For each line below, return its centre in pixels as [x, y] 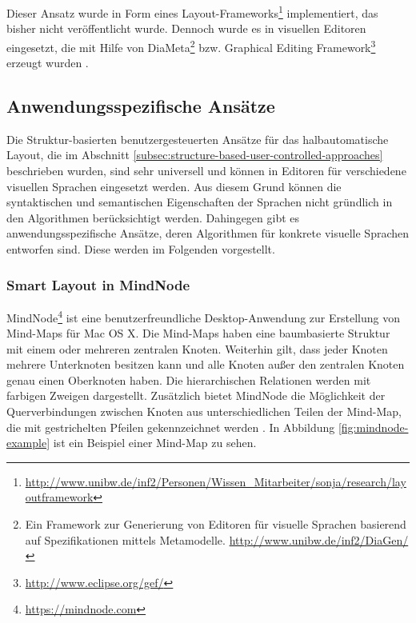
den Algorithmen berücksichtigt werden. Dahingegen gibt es [153, 217]
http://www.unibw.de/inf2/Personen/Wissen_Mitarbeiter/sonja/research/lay [216, 481]
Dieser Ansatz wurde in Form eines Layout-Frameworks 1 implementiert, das [192, 12]
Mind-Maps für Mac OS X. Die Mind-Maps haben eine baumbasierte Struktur [198, 333]
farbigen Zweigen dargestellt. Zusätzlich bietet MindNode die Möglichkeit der [196, 395]
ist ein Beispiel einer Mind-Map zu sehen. [155, 443]
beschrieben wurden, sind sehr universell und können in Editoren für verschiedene [206, 171]
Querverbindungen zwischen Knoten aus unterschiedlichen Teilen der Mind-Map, [204, 411]
